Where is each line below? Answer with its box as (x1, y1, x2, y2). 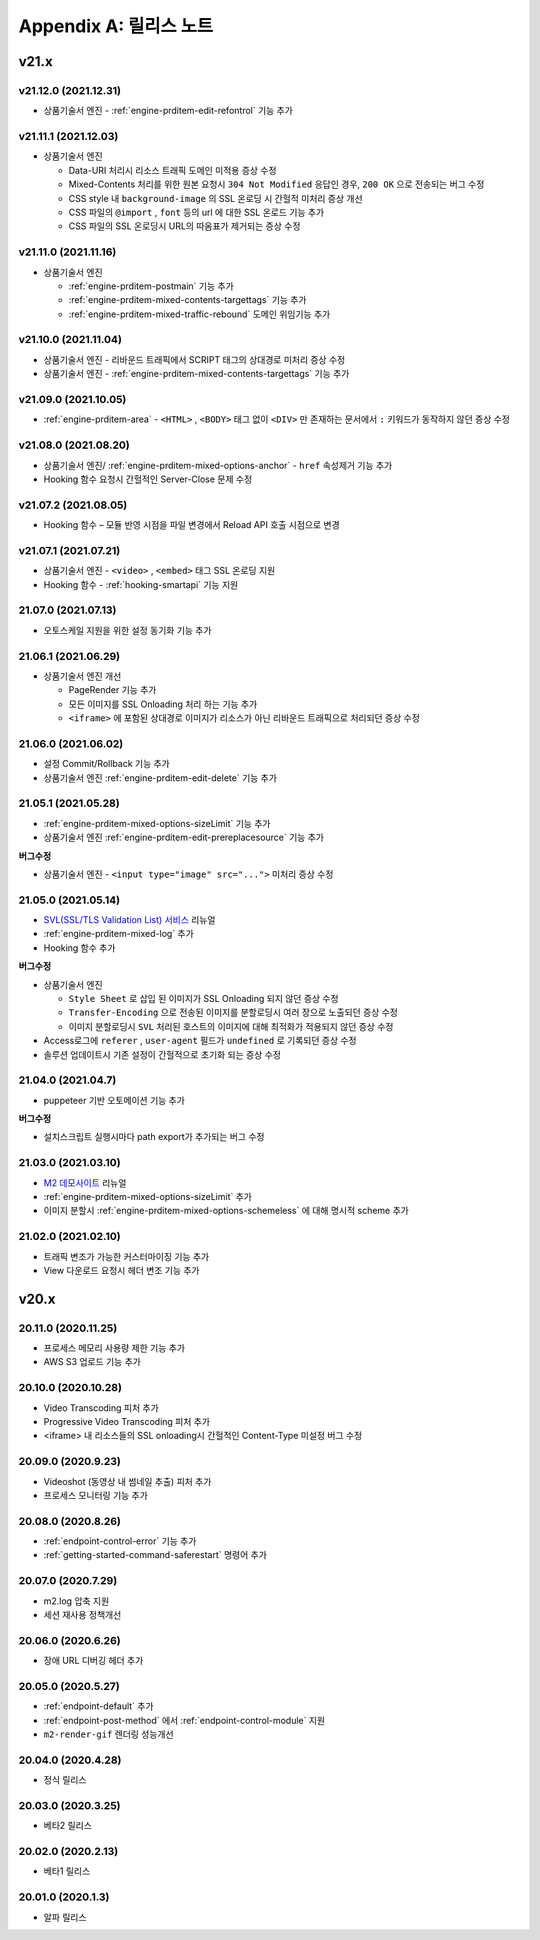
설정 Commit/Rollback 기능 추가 (43, 758, 170, 770)
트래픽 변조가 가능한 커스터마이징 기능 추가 (43, 1250, 210, 1262)
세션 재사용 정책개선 (43, 1608, 122, 1620)
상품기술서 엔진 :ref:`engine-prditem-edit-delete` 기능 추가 (43, 771, 277, 784)
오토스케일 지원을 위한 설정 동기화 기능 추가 (43, 624, 212, 636)
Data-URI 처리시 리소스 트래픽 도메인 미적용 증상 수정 (68, 164, 277, 176)
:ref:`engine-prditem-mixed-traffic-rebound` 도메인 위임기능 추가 (68, 308, 331, 320)
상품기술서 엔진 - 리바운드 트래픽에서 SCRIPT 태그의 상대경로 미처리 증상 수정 (43, 353, 346, 365)
